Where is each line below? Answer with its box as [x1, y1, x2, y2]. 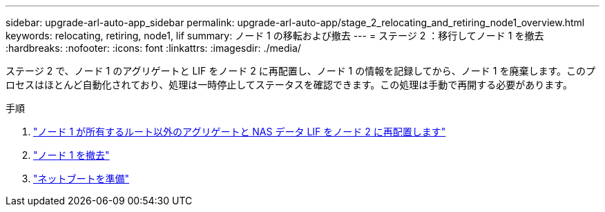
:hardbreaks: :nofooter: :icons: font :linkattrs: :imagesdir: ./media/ [6, 42, 301, 54]
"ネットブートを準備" [33, 173, 130, 184]
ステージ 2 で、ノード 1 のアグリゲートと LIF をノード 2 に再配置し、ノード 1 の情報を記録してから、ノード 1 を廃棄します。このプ [6, 65, 595, 77]
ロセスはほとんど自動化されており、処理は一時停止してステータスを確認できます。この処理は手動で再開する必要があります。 [6, 79, 573, 90]
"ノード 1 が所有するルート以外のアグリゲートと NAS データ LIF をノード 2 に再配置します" [33, 126, 446, 137]
